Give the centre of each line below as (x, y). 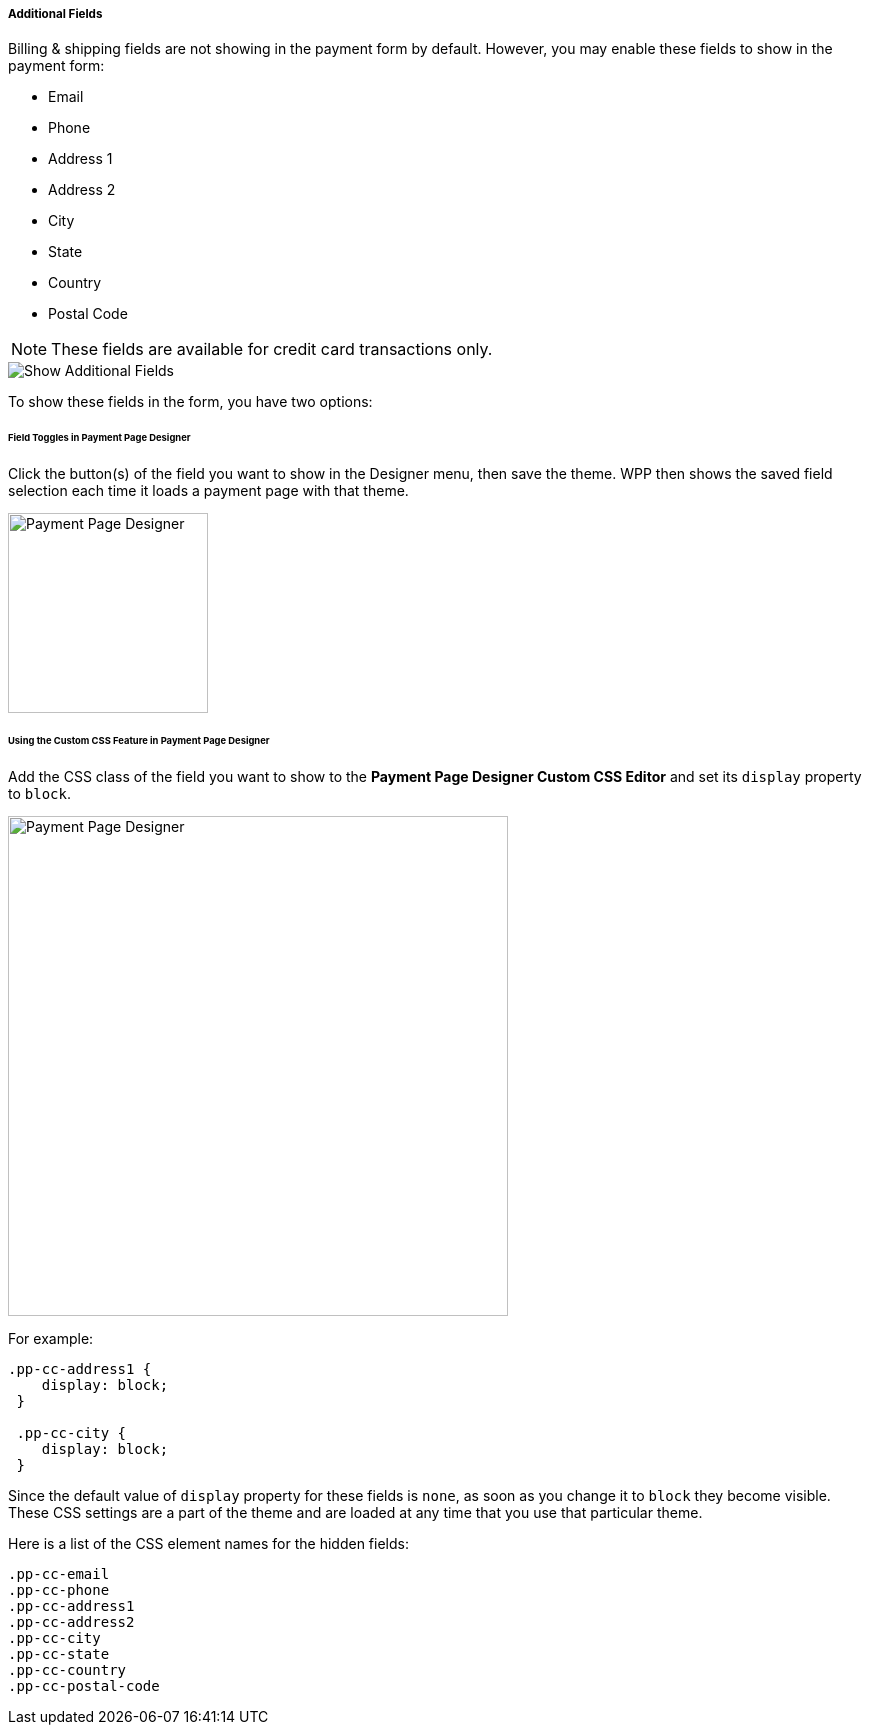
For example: (51, 1338)
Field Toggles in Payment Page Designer (99, 438)
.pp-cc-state (59, 1653)
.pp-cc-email (59, 1573)
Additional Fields (55, 14)
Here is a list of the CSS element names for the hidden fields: (208, 1543)
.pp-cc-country (67, 1669)
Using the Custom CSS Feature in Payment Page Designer (139, 740)
